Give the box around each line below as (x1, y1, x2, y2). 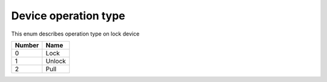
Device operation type (11, 9, 125, 22)
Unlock (45, 57, 66, 65)
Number (15, 41, 39, 49)
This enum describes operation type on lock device (11, 30, 140, 37)
